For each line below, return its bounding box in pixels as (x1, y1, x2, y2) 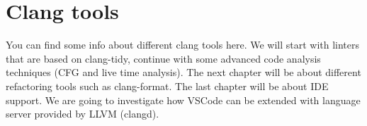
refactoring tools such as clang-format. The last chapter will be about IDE (6, 78, 329, 93)
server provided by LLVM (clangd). (6, 106, 159, 121)
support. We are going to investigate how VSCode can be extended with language (6, 92, 361, 107)
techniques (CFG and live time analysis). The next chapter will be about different (6, 65, 361, 80)
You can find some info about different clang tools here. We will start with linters (6, 37, 360, 52)
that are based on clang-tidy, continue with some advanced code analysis (6, 51, 321, 65)
